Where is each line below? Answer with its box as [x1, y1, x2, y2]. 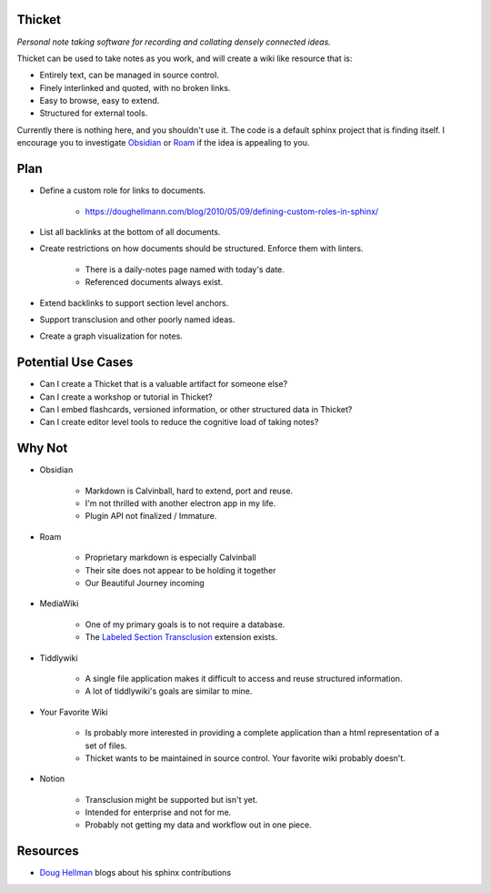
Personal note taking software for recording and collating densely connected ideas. [16, 36, 331, 47]
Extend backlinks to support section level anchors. [39, 297, 229, 309]
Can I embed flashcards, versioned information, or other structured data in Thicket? [39, 403, 353, 414]
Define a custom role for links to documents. [39, 185, 206, 196]
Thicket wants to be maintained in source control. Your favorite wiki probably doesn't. [85, 752, 406, 764]
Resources [16, 843, 79, 859]
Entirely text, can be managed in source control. [39, 69, 220, 81]
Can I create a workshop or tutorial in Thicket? [39, 391, 213, 402]
